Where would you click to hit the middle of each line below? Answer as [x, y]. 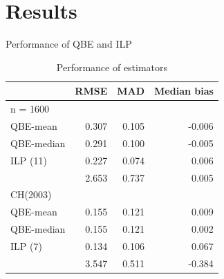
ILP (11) [29, 160]
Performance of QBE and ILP [69, 44]
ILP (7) [26, 246]
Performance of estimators [112, 67]
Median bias [184, 91]
